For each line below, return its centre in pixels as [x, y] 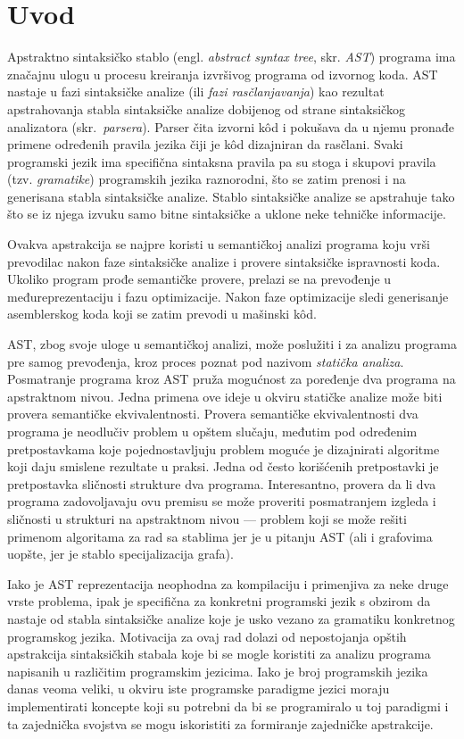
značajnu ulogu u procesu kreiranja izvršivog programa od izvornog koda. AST [223, 74]
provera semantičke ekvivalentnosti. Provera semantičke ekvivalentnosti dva [213, 414]
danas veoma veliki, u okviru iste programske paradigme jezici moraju [199, 689]
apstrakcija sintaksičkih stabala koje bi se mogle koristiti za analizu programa [219, 654]
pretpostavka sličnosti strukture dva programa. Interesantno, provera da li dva [222, 483]
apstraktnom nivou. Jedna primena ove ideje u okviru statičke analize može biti [225, 396]
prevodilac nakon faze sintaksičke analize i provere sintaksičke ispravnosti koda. [224, 261]
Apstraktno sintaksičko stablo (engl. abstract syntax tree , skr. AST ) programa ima [232, 57]
